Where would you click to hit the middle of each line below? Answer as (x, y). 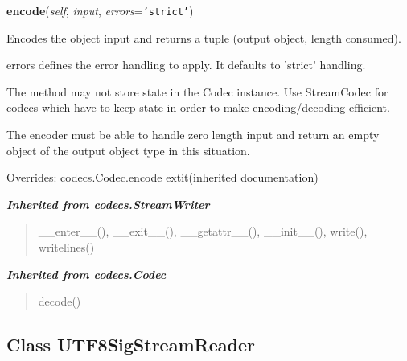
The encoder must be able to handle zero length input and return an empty (193, 135)
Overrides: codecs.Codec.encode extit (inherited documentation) (162, 177)
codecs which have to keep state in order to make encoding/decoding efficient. (198, 107)
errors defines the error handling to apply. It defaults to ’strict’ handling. (186, 65)
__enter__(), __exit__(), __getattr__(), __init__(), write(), (203, 231)
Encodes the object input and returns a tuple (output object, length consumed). (204, 37)
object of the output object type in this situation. (128, 150)
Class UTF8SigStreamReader (131, 345)
